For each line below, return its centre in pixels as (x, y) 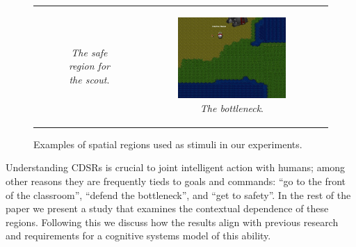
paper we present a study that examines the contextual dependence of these (167, 208)
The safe (89, 52)
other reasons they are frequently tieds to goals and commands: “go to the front (176, 181)
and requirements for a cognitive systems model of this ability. (138, 236)
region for (89, 66)
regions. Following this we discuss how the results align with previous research (172, 222)
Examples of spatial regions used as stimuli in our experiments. (168, 144)
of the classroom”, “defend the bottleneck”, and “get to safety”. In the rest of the (178, 194)
